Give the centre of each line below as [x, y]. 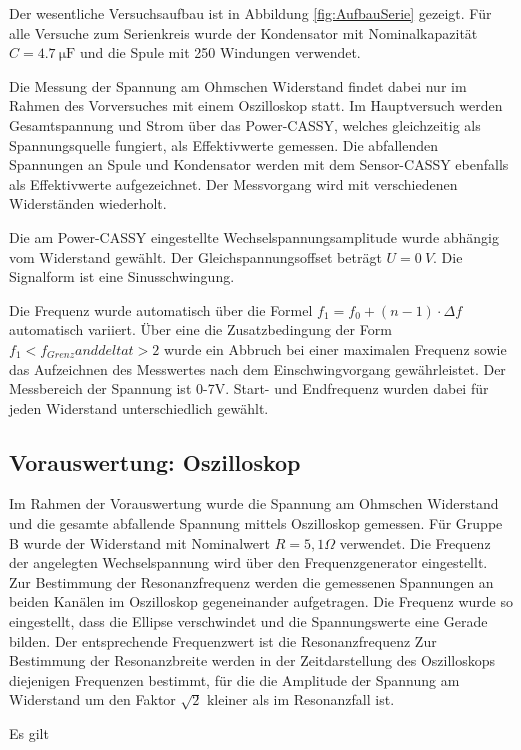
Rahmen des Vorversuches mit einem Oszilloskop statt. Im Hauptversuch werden [256, 105]
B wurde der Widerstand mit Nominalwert [139, 542]
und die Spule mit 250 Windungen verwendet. [220, 52]
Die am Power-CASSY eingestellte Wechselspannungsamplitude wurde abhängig [254, 236]
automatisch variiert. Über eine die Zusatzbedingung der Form [200, 329]
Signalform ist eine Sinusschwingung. [122, 276]
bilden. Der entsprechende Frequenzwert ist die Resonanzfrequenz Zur [223, 640]
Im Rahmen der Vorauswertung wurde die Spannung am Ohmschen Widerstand [254, 503]
